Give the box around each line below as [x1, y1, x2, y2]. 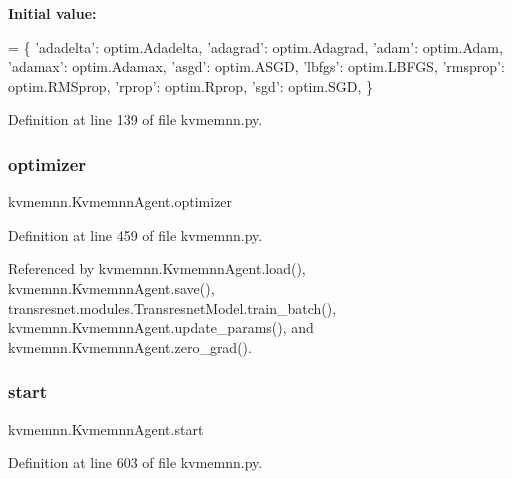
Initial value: [8, 3, 97, 23]
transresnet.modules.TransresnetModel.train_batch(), [8, 297, 337, 318]
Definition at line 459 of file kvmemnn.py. [8, 224, 263, 245]
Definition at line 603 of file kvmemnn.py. [8, 452, 263, 473]
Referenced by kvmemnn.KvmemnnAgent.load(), [8, 258, 306, 279]
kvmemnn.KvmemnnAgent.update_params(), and [8, 317, 314, 338]
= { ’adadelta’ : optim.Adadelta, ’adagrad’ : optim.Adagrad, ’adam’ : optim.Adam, [8, 36, 503, 57]
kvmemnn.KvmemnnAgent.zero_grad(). [8, 336, 252, 357]
